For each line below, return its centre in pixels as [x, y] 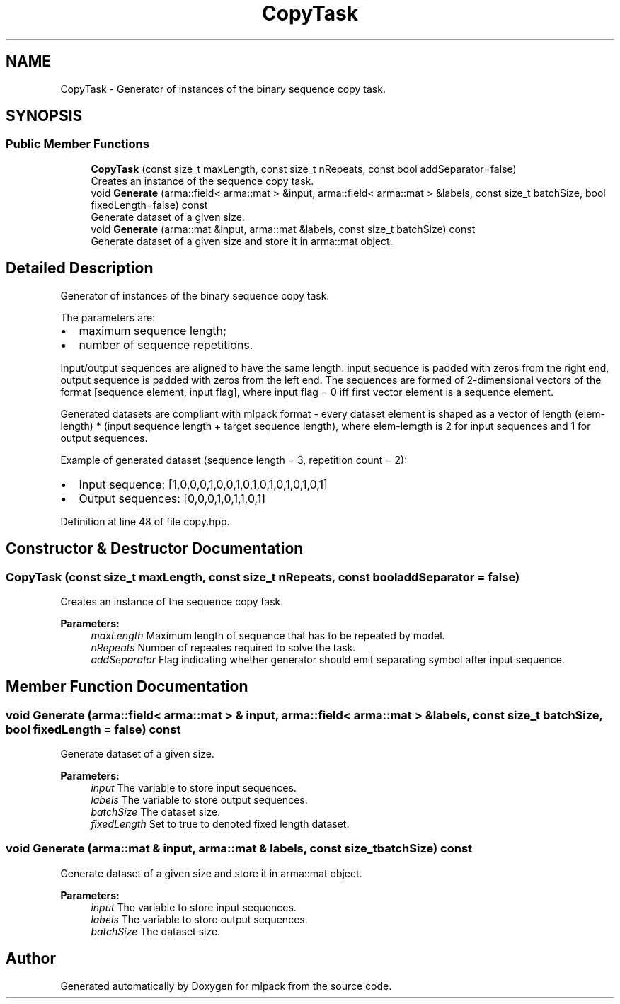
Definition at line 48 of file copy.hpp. [145, 521]
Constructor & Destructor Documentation [155, 549]
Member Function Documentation [127, 687]
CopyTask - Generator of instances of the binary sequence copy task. [223, 89]
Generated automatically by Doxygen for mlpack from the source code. [226, 986]
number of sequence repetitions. [166, 344]
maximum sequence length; [153, 330]
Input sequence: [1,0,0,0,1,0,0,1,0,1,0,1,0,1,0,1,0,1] [203, 484]
